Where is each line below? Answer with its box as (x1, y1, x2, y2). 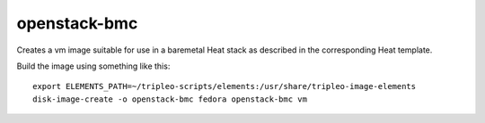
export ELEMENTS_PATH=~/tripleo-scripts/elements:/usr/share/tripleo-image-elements (32, 81, 417, 92)
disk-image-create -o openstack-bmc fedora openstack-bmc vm (32, 94, 307, 104)
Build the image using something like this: (16, 61, 171, 71)
